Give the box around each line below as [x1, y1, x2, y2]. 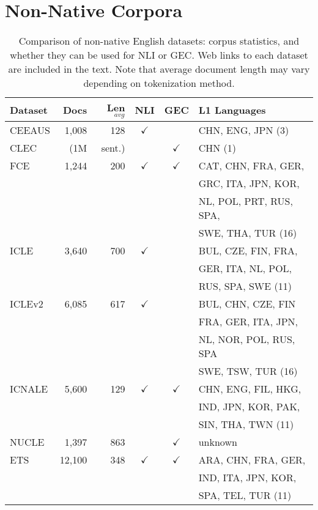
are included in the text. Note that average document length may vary [8, 62, 310, 76]
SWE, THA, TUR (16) [198, 226, 297, 240]
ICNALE [10, 382, 48, 396]
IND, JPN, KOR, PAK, [198, 399, 300, 414]
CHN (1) [198, 141, 237, 155]
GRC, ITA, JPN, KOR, [198, 176, 300, 191]
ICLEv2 [10, 297, 43, 311]
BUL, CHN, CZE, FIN [198, 297, 296, 311]
